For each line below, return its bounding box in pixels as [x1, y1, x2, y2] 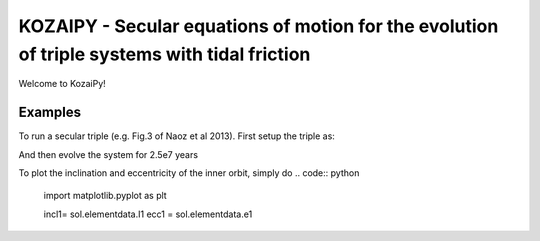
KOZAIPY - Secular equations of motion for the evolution [18, 15, 499, 37]
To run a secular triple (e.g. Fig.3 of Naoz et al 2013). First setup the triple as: [18, 130, 335, 142]
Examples [18, 104, 82, 121]
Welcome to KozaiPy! [18, 78, 107, 90]
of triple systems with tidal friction [18, 43, 311, 65]
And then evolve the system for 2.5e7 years [18, 148, 199, 160]
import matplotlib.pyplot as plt [43, 190, 167, 202]
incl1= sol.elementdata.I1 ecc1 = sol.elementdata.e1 [43, 208, 253, 220]
